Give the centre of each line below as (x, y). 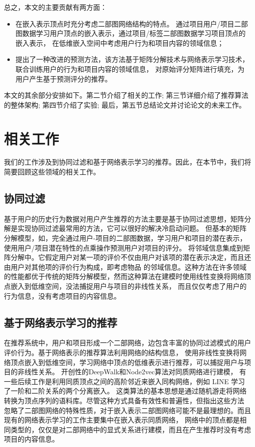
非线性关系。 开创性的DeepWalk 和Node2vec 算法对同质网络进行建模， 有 (132, 372)
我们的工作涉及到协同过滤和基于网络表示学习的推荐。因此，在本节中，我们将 (127, 162)
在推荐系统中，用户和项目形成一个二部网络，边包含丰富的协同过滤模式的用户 (127, 343)
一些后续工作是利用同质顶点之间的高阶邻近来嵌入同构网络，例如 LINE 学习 (125, 381)
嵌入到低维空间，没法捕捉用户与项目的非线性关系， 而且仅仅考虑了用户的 (128, 286)
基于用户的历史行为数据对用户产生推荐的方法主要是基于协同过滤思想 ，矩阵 (124, 218)
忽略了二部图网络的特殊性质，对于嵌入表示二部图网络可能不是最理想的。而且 (127, 410)
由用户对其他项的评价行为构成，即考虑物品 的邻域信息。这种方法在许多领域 (125, 266)
